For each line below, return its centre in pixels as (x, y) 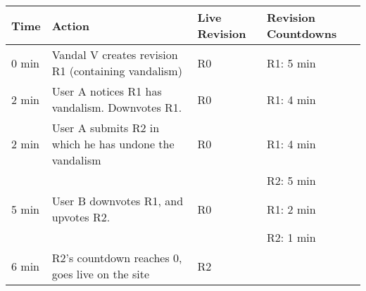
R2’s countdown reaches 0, (117, 258)
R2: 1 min (291, 237)
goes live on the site (101, 274)
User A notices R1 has (107, 91)
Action (70, 25)
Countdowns (302, 33)
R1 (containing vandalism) (117, 71)
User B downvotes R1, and (118, 201)
